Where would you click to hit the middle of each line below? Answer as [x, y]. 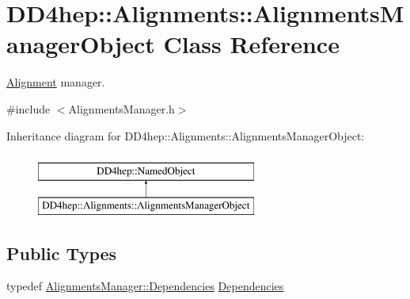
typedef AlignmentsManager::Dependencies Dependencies [145, 286]
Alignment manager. [56, 82]
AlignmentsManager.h [121, 108]
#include [28, 108]
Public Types [62, 253]
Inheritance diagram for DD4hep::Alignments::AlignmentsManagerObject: [186, 135]
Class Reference [251, 44]
